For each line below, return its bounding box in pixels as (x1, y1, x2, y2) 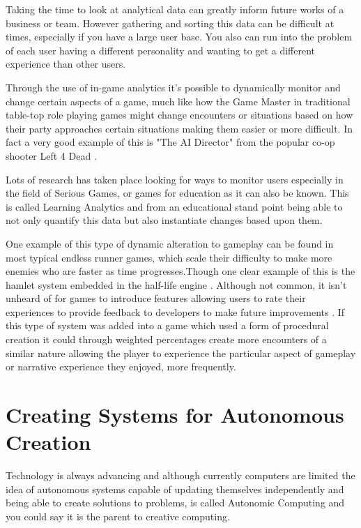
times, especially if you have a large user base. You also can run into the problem (6, 29, 353, 44)
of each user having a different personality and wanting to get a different (6, 43, 316, 57)
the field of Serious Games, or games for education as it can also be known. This (6, 186, 349, 200)
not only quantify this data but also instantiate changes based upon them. (6, 213, 323, 227)
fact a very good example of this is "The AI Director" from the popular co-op (6, 135, 335, 149)
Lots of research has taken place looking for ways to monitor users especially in (6, 172, 344, 186)
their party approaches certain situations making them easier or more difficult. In (6, 121, 353, 135)
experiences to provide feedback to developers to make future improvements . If (6, 304, 345, 319)
